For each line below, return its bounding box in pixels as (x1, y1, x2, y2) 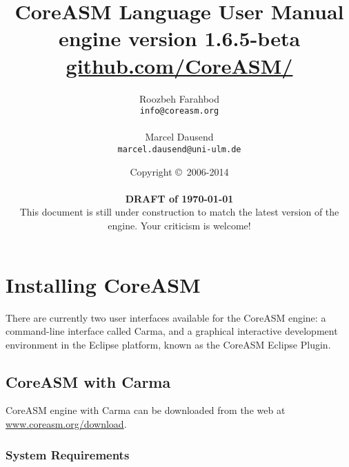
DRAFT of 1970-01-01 (125, 191, 234, 205)
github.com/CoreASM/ (66, 51, 293, 79)
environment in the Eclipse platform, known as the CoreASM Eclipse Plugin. (6, 337, 331, 351)
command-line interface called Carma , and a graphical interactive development (6, 324, 338, 338)
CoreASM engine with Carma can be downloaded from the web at (6, 403, 286, 417)
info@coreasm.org (139, 106, 219, 116)
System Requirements (6, 446, 130, 463)
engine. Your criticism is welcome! (108, 218, 251, 232)
